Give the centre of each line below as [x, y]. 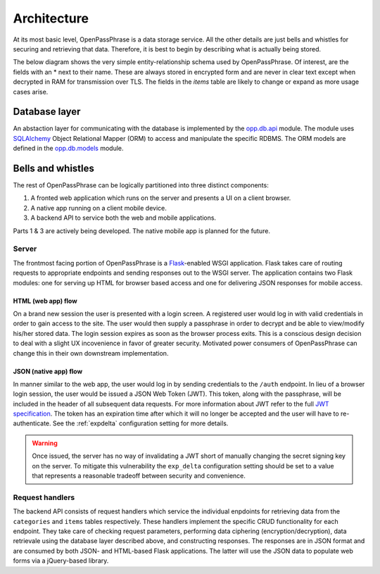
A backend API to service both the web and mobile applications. [123, 218]
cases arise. [31, 92]
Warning [45, 443]
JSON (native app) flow [48, 371]
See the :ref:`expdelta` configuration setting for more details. [140, 423]
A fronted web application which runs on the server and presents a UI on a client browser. [161, 198]
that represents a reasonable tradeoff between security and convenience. [139, 476]
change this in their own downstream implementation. [91, 353]
